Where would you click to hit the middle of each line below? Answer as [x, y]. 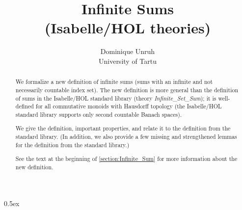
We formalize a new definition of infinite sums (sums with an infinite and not [114, 82]
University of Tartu [127, 61]
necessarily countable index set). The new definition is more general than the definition [127, 90]
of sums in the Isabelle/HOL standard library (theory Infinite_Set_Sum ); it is [116, 98]
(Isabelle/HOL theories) [128, 28]
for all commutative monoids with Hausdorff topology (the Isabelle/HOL [129, 106]
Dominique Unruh [128, 51]
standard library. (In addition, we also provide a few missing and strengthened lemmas [126, 137]
